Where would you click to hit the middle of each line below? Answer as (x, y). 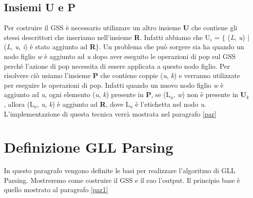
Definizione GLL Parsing (89, 147)
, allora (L (19, 104)
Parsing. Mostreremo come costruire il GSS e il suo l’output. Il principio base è (122, 180)
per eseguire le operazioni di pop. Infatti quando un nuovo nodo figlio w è (114, 85)
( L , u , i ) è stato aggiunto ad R (50, 47)
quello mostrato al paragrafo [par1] (56, 189)
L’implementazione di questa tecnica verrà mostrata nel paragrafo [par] (110, 113)
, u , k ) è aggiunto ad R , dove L (84, 104)
